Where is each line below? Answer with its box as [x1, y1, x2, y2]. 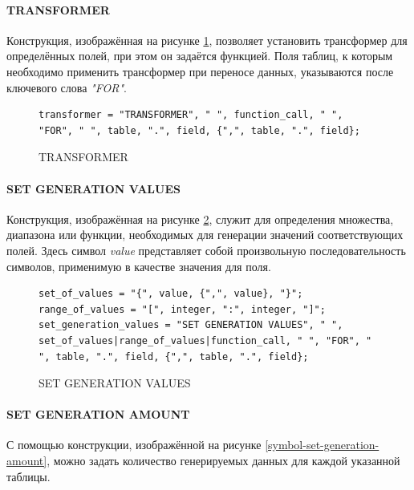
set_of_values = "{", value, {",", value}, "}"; [39, 288, 303, 300]
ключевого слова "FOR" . [6, 79, 127, 95]
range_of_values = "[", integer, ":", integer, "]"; [39, 303, 326, 315]
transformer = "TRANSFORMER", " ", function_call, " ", [39, 109, 343, 121]
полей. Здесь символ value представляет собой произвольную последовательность [6, 241, 406, 258]
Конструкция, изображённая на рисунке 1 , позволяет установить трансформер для [6, 31, 408, 48]
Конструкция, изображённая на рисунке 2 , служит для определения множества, [6, 210, 394, 227]
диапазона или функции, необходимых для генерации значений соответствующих [6, 226, 404, 243]
